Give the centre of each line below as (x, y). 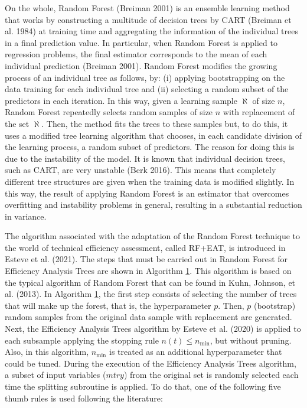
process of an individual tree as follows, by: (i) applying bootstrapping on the (145, 77)
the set (17, 123)
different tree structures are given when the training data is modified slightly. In (150, 181)
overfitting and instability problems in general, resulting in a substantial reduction (153, 205)
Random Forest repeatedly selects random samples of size (109, 112)
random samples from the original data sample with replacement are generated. (148, 317)
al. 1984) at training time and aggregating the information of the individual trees (151, 31)
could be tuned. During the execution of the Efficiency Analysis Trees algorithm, (151, 363)
